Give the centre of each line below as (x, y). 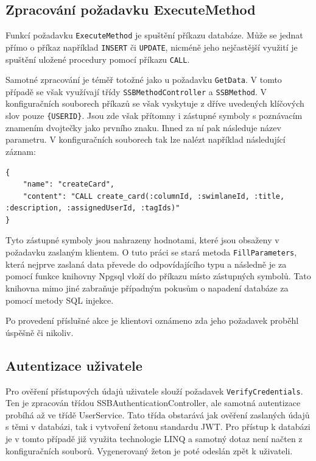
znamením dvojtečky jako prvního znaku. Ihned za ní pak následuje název (143, 127)
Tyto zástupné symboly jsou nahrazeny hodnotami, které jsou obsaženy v (142, 240)
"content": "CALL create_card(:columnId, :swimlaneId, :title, (154, 196)
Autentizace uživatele (74, 365)
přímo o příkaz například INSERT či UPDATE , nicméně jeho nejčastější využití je (152, 47)
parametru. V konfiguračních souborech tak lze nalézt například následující (146, 139)
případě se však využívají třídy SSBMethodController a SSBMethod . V (136, 91)
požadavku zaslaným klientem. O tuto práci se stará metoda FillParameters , (151, 252)
